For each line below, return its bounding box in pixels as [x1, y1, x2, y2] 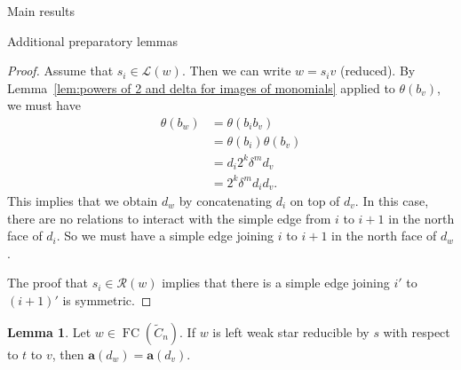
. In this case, [354, 192, 429, 209]
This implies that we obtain [7, 192, 158, 209]
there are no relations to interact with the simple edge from [7, 209, 331, 227]
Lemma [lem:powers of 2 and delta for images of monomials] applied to [7, 78, 395, 97]
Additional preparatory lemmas [7, 31, 178, 50]
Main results [7, 2, 76, 20]
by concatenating [179, 192, 272, 209]
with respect [383, 322, 450, 341]
